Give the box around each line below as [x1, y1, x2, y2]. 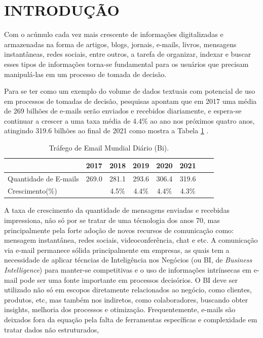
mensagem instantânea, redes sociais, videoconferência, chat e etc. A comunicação [4, 235, 258, 245]
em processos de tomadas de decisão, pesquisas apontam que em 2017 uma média [4, 95, 257, 106]
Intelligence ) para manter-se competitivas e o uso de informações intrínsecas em [4, 265, 252, 275]
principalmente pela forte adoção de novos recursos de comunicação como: [4, 224, 234, 235]
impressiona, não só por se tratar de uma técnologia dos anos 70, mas [4, 215, 220, 226]
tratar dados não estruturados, [4, 324, 99, 334]
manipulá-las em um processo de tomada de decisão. [4, 68, 167, 79]
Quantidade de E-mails [8, 173, 79, 183]
